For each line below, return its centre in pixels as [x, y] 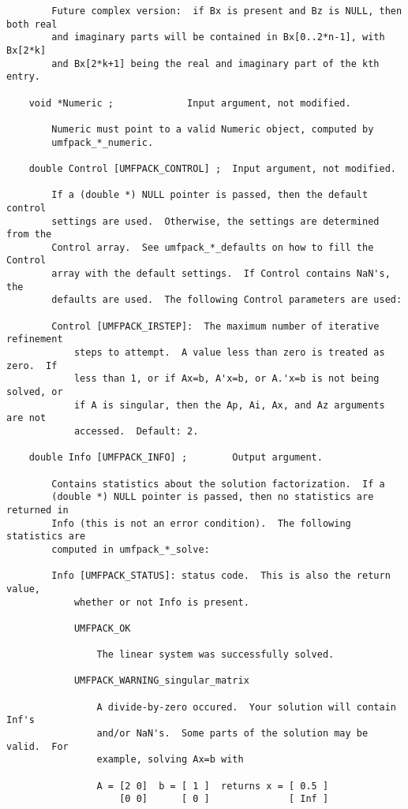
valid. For [37, 746]
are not [26, 418]
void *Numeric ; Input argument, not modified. [190, 103]
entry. [23, 77]
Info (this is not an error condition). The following [201, 523]
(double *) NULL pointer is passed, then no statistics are [213, 497]
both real [32, 24]
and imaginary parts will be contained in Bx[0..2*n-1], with [218, 37]
